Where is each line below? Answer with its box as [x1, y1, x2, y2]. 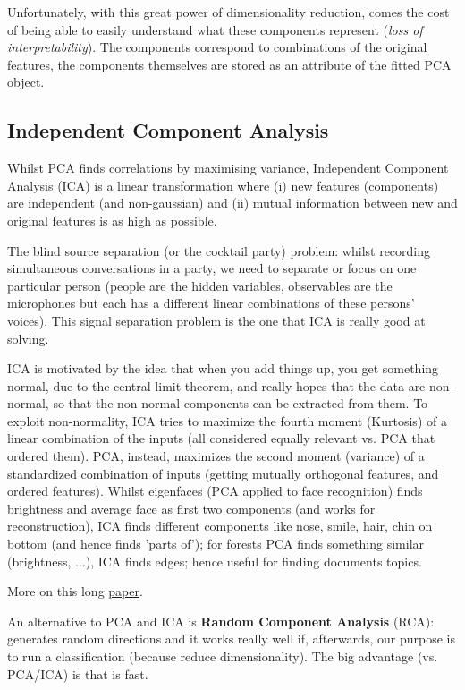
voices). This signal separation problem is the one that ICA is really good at [7, 311, 426, 329]
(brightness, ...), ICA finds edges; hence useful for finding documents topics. [7, 551, 422, 570]
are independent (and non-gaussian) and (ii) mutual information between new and [7, 193, 458, 212]
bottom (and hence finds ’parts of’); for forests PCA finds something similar [7, 534, 425, 553]
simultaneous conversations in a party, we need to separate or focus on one [7, 259, 417, 277]
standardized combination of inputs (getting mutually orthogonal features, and [7, 464, 439, 482]
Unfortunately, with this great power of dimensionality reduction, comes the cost [7, 3, 450, 21]
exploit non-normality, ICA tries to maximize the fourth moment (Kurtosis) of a [7, 411, 447, 430]
